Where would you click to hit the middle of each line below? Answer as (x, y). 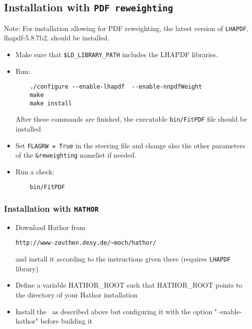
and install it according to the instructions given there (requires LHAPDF (123, 259)
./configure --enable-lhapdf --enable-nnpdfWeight (116, 87)
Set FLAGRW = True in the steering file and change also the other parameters (130, 145)
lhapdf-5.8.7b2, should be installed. (57, 38)
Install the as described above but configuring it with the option (114, 311)
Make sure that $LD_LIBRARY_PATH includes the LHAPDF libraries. (117, 54)
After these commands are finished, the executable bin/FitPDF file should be (131, 119)
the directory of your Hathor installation (76, 294)
